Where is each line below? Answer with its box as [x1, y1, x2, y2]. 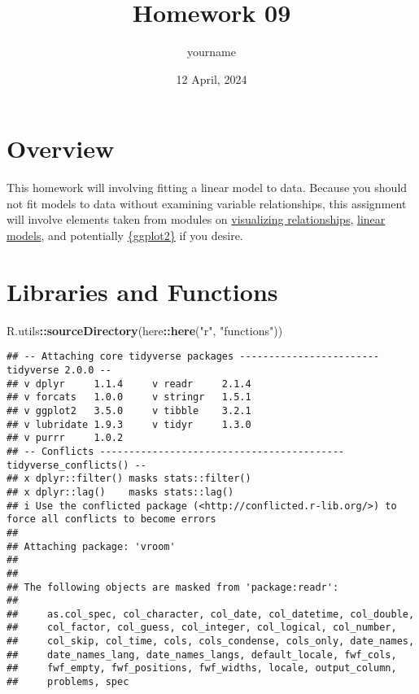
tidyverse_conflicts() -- [7, 459, 146, 471]
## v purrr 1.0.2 [7, 432, 124, 444]
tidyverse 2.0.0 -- [7, 364, 111, 376]
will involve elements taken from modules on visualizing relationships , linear [7, 211, 386, 228]
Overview [7, 132, 115, 165]
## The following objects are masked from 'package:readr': [7, 581, 339, 593]
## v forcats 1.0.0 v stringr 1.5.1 [7, 391, 251, 404]
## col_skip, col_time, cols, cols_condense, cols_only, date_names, [7, 635, 415, 648]
